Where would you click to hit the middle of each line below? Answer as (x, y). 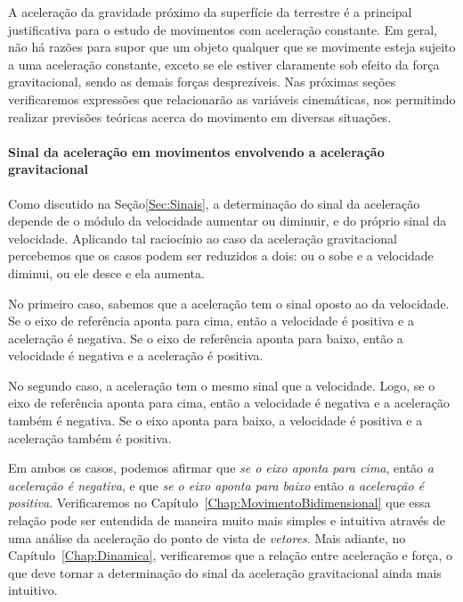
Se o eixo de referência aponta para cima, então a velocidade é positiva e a (211, 321)
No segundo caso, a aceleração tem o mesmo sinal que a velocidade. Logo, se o (222, 385)
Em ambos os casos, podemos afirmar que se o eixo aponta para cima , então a (221, 468)
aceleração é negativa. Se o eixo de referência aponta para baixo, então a (206, 338)
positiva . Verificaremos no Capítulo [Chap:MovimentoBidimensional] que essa (219, 503)
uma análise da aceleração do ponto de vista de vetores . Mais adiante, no (207, 537)
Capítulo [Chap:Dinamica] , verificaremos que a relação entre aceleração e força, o (231, 555)
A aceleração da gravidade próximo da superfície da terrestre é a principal (210, 12)
